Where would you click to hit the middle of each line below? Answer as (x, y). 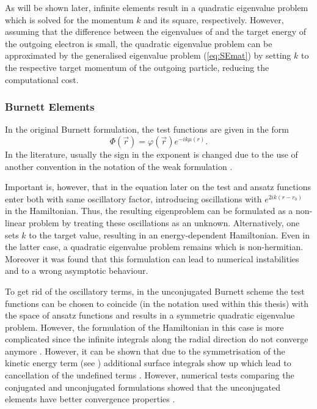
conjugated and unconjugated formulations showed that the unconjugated (143, 387)
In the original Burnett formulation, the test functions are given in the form (147, 129)
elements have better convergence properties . (90, 399)
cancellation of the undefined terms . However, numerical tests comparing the (150, 375)
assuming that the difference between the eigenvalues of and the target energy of (156, 31)
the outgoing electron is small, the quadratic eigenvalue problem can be (139, 43)
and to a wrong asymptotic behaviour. (77, 271)
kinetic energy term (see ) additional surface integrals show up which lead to (148, 363)
